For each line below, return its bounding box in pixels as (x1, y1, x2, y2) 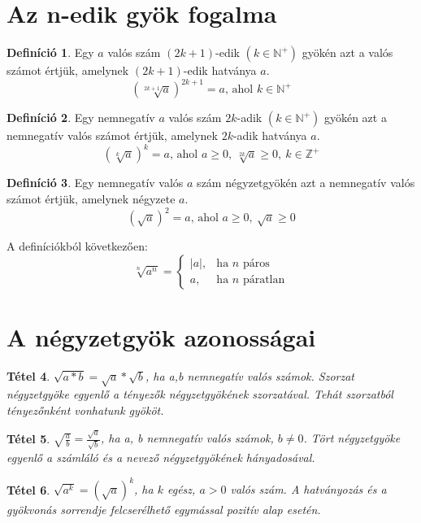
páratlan (242, 274, 285, 286)
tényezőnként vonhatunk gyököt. (7, 402, 164, 419)
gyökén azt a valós (302, 44, 393, 61)
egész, (167, 481, 196, 498)
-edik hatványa (183, 62, 257, 79)
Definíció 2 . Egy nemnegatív (7, 109, 155, 126)
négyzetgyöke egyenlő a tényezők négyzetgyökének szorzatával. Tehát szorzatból (7, 386, 393, 403)
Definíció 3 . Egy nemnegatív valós (7, 174, 184, 191)
